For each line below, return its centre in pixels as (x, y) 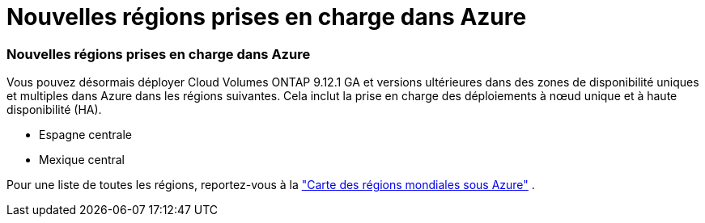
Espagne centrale (86, 135)
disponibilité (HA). (54, 110)
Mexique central (82, 160)
